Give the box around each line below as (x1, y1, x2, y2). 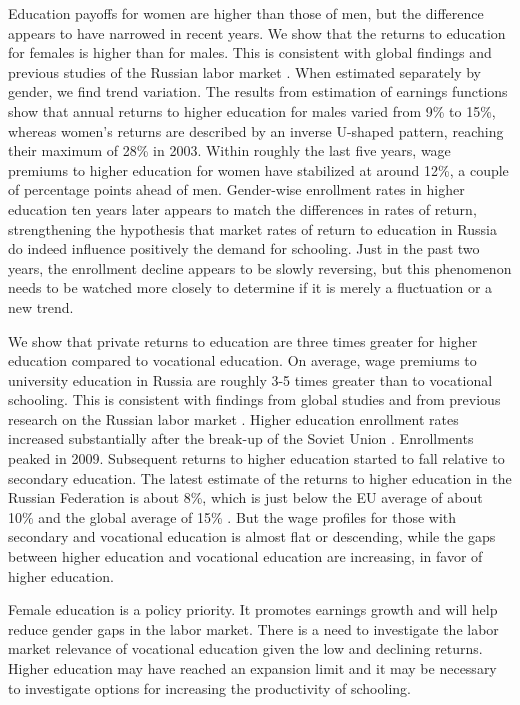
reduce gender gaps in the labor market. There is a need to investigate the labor (8, 618, 499, 639)
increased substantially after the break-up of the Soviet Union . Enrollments (8, 428, 474, 449)
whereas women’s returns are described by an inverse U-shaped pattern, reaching (8, 120, 504, 141)
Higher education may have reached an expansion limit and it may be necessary (8, 658, 497, 678)
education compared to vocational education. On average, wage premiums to (8, 350, 477, 371)
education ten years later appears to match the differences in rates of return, (8, 198, 477, 219)
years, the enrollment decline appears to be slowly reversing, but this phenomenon (8, 257, 512, 278)
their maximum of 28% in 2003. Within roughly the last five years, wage (8, 140, 451, 161)
